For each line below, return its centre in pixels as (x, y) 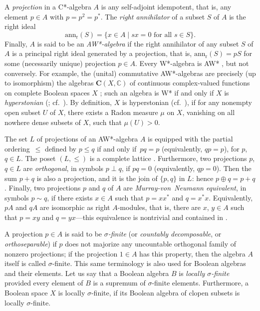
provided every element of (44, 283)
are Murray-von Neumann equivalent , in (185, 188)
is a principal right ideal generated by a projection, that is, (102, 53)
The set (16, 139)
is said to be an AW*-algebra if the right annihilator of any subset (138, 43)
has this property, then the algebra (192, 253)
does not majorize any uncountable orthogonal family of (151, 244)
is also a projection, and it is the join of (97, 178)
